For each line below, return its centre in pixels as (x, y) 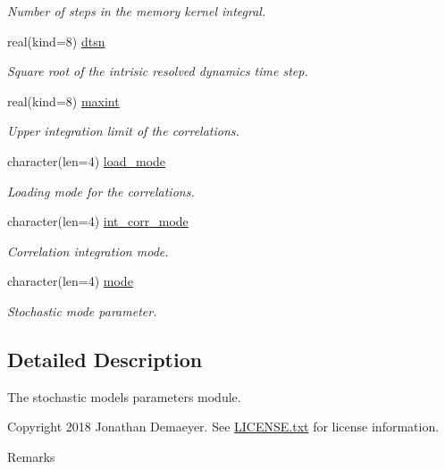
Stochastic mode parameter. (82, 310)
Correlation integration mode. (88, 251)
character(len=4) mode (70, 281)
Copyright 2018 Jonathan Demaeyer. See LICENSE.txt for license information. (223, 427)
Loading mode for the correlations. (101, 191)
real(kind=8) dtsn (56, 41)
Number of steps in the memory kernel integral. (137, 11)
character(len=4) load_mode (87, 160)
